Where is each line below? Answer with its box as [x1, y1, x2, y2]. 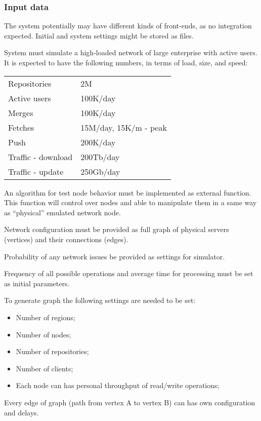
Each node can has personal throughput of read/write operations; [16, 380, 220, 391]
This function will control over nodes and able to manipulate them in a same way [4, 197, 257, 208]
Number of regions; [16, 312, 75, 322]
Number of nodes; [16, 329, 71, 339]
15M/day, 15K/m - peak [80, 121, 167, 133]
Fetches [8, 121, 34, 133]
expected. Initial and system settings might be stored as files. [4, 30, 194, 41]
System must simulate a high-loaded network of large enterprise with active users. [4, 47, 257, 58]
